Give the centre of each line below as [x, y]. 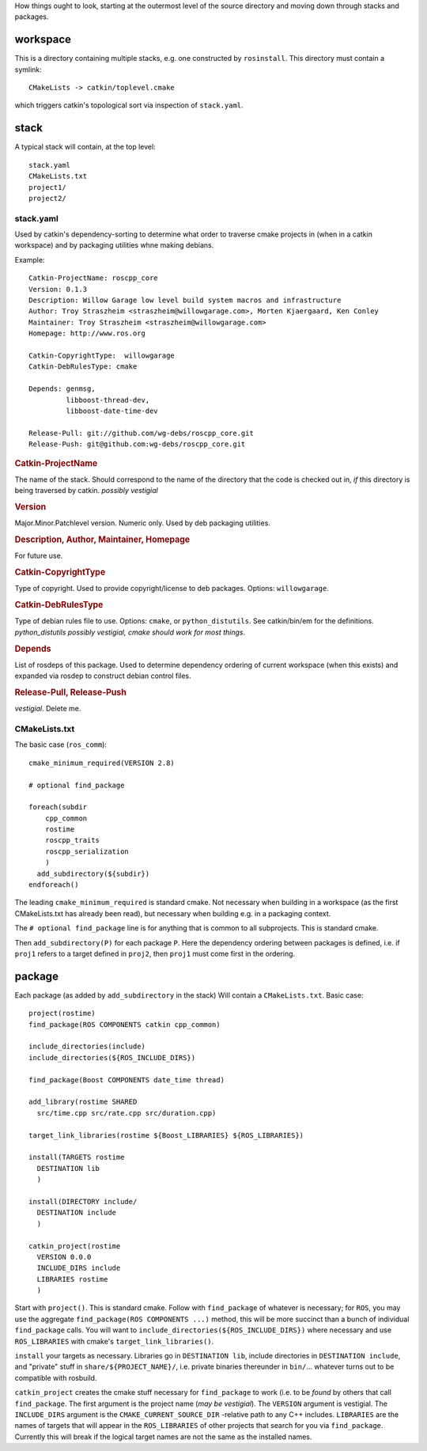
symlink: [28, 69]
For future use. [39, 556]
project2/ [47, 198]
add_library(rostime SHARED [83, 1102]
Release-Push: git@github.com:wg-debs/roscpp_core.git [137, 444]
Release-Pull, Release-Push [70, 692]
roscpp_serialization [87, 851]
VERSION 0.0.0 [64, 1257]
